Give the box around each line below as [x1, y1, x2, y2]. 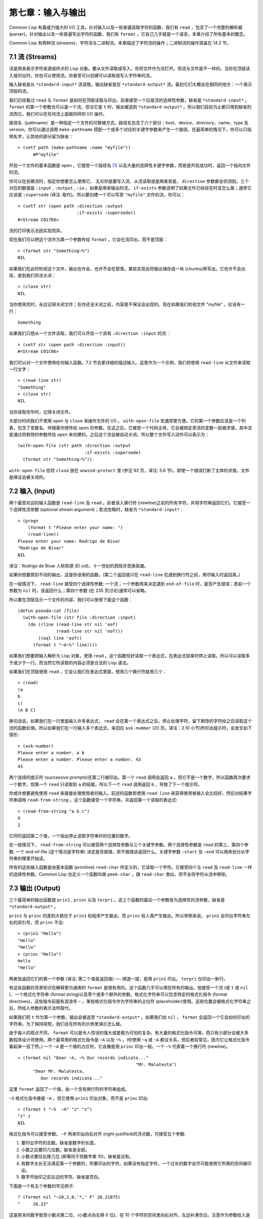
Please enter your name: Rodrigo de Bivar [18, 538, 121, 544]
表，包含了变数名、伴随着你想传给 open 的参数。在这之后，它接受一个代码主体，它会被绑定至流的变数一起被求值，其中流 [9, 425, 252, 431]
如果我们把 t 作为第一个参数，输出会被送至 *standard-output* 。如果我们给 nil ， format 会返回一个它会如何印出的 [9, 1014, 250, 1020]
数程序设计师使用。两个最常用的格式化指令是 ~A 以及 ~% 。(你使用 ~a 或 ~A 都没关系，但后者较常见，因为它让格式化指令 [9, 1037, 250, 1042]
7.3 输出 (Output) [9, 884, 61, 892]
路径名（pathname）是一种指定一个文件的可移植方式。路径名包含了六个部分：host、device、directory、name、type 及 [9, 119, 248, 125]
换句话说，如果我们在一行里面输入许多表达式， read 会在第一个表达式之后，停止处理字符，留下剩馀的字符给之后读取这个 [9, 718, 252, 724]
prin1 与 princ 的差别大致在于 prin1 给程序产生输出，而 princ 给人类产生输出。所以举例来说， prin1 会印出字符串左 [9, 912, 251, 919]
